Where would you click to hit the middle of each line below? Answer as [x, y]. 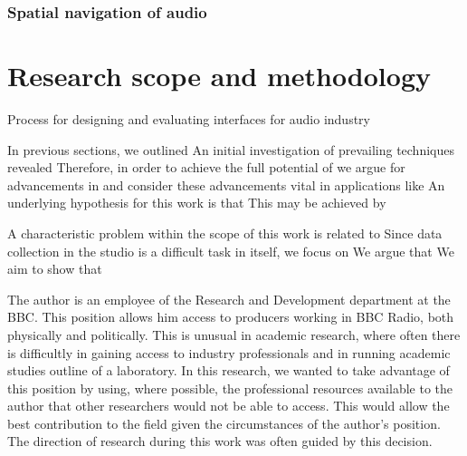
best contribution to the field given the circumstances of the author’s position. [224, 423]
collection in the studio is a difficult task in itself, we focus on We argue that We [231, 251]
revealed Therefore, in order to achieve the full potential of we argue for [206, 167]
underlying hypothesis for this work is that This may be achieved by [197, 203]
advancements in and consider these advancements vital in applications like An [226, 184]
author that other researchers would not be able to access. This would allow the [229, 406]
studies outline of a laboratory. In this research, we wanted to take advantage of [229, 370]
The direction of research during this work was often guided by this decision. [220, 441]
